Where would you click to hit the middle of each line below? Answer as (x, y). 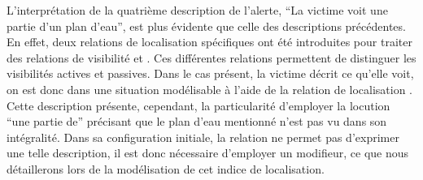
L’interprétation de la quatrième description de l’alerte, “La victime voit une (197, 10)
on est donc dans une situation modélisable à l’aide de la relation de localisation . (209, 89)
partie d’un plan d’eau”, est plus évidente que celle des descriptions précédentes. (206, 26)
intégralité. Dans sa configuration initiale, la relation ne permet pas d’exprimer (203, 137)
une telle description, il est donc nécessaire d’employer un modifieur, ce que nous (208, 153)
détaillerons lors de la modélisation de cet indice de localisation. (166, 168)
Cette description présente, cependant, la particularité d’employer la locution (198, 105)
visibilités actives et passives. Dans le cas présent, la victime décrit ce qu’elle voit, (210, 73)
